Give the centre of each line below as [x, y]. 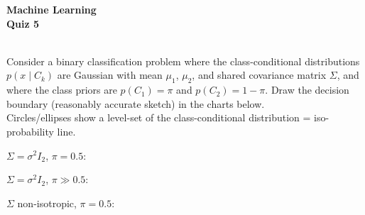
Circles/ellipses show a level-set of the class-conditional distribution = [159, 117]
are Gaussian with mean [110, 75]
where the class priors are [62, 90]
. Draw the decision [307, 90]
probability [30, 131]
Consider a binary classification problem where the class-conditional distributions [183, 61]
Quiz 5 [23, 23]
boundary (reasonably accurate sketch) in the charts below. [136, 103]
